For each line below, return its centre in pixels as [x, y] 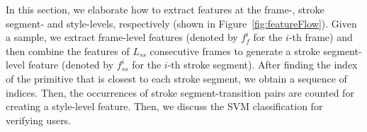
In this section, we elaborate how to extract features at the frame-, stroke [165, 9]
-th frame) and [321, 37]
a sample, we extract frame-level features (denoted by [122, 37]
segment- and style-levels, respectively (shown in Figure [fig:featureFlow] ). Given [181, 23]
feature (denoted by [71, 65]
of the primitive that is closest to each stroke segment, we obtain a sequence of [176, 78]
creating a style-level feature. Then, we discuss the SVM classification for [164, 106]
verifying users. [39, 120]
